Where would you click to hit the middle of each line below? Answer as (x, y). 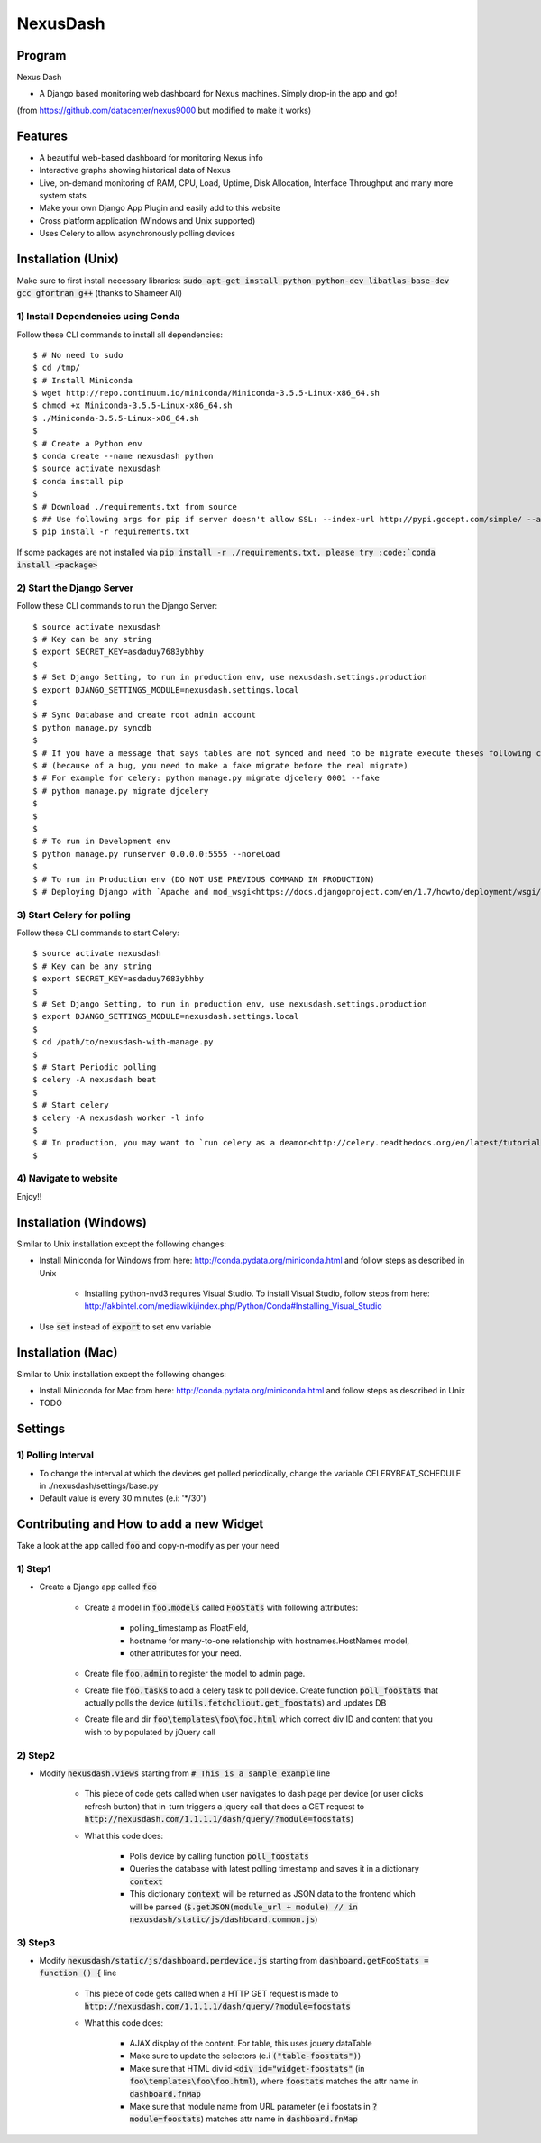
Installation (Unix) (68, 258)
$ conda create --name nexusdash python (123, 456)
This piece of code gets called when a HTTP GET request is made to (211, 1993)
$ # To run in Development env (102, 842)
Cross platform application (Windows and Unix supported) (147, 220)
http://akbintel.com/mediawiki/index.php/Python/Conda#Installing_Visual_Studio (233, 1306)
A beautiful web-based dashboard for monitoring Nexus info (151, 157)
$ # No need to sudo (78, 355)
